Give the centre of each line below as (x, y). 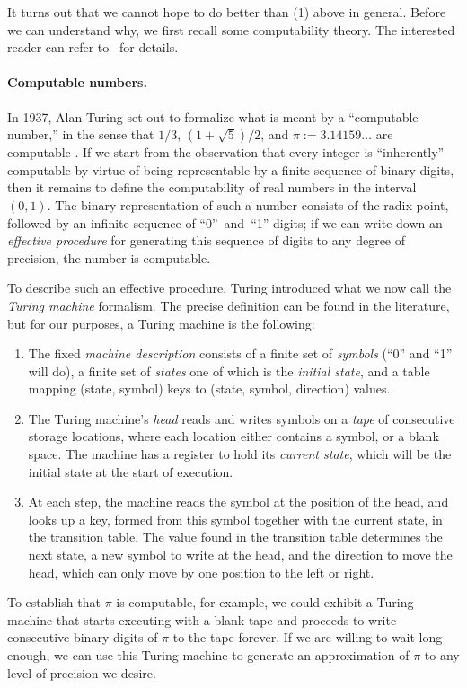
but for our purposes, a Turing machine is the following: (161, 323)
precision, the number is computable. (109, 257)
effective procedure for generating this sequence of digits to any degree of (207, 240)
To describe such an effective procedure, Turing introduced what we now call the (229, 288)
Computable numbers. (77, 82)
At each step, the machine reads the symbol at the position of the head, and (238, 502)
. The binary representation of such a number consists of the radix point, (248, 204)
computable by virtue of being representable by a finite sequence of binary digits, (231, 169)
